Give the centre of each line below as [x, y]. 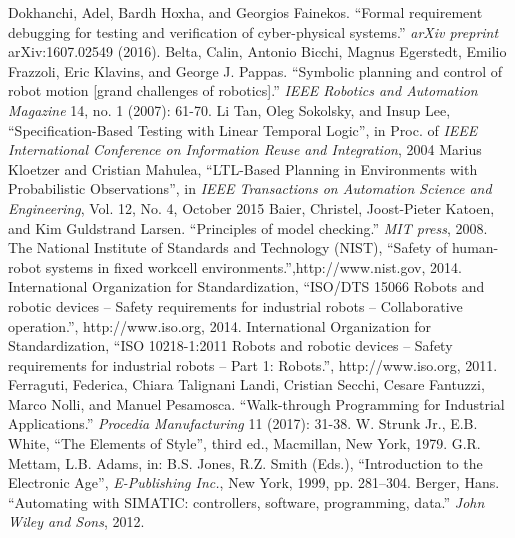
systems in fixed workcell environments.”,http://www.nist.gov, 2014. [253, 266]
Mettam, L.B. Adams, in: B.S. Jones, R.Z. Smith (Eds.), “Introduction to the [245, 462]
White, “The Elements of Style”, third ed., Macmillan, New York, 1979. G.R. [244, 443]
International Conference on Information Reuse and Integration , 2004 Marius [245, 149]
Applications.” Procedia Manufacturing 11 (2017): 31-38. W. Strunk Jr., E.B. [243, 423]
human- [475, 247]
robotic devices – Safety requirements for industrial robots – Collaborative [235, 305]
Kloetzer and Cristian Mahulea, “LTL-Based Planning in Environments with [243, 168]
